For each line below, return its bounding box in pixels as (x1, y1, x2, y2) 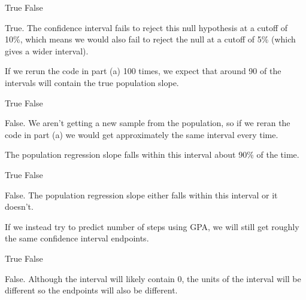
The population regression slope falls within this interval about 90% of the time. (5, 148, 299, 161)
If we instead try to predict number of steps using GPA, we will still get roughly (5, 220, 299, 232)
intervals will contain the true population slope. (5, 76, 179, 88)
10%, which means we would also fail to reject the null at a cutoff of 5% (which (5, 33, 296, 45)
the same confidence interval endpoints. (5, 232, 149, 244)
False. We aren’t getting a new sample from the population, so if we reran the (5, 117, 290, 129)
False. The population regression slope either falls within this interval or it (5, 188, 278, 201)
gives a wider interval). (5, 44, 89, 57)
